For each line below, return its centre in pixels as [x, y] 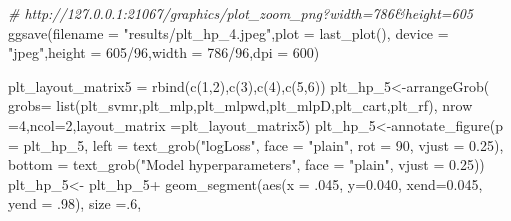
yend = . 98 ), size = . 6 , [75, 203]
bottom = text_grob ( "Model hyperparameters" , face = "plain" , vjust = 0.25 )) [246, 164]
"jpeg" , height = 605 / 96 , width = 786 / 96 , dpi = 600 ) [164, 52]
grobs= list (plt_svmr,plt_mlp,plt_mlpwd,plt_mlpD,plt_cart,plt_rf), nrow [240, 105]
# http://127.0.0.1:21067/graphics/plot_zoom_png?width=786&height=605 [240, 13]
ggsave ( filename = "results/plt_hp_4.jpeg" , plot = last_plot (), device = [228, 32]
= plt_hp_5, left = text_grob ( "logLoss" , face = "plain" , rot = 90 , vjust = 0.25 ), [256, 144]
